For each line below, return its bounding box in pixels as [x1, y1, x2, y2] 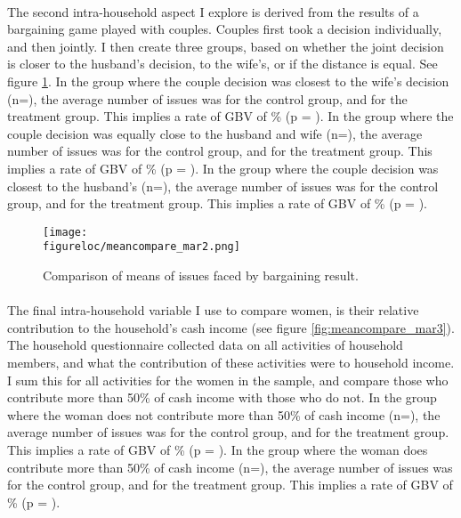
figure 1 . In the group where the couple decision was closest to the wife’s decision [7, 71, 449, 90]
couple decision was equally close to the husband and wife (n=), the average [7, 124, 423, 142]
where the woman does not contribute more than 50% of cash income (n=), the [7, 405, 441, 424]
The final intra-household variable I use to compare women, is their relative [7, 301, 419, 320]
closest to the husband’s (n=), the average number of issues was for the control [7, 176, 439, 195]
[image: [43, 225, 88, 239]
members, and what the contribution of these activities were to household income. [7, 353, 455, 371]
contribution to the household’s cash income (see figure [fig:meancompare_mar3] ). [7, 318, 455, 336]
